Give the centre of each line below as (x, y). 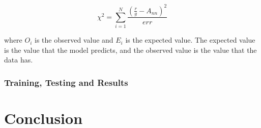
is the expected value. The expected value (190, 40)
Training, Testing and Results (66, 82)
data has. (19, 60)
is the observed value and (74, 40)
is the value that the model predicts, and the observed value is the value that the (130, 50)
